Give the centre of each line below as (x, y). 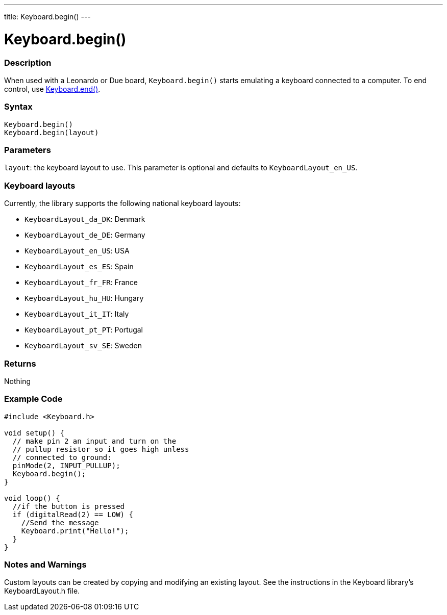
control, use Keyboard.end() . (52, 89)
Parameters (28, 150)
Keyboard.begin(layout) (52, 132)
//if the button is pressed (69, 506)
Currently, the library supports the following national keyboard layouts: (122, 203)
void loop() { (32, 498)
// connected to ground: (62, 457)
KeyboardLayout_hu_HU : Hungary (84, 298)
